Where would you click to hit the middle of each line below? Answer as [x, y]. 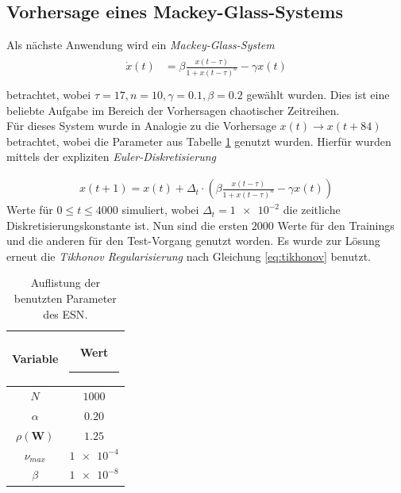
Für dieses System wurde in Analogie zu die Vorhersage [141, 126]
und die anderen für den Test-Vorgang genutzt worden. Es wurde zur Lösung [193, 241]
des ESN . [66, 313]
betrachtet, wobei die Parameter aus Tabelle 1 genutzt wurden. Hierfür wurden [199, 141]
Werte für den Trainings [336, 225]
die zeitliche [312, 210]
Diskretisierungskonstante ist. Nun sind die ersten [127, 225]
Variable [35, 358]
